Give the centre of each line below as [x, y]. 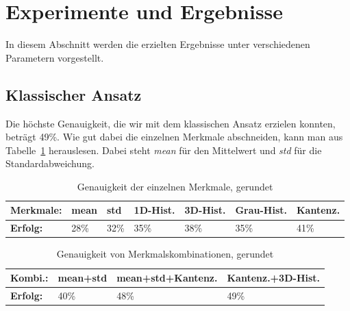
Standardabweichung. [50, 163]
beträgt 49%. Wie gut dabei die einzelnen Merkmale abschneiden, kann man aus [174, 137]
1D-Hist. [154, 210]
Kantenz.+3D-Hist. [274, 278]
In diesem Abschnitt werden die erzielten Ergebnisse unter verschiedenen [158, 44]
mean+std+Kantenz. [167, 278]
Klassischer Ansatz [74, 94]
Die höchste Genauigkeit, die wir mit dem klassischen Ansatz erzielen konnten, [171, 123]
